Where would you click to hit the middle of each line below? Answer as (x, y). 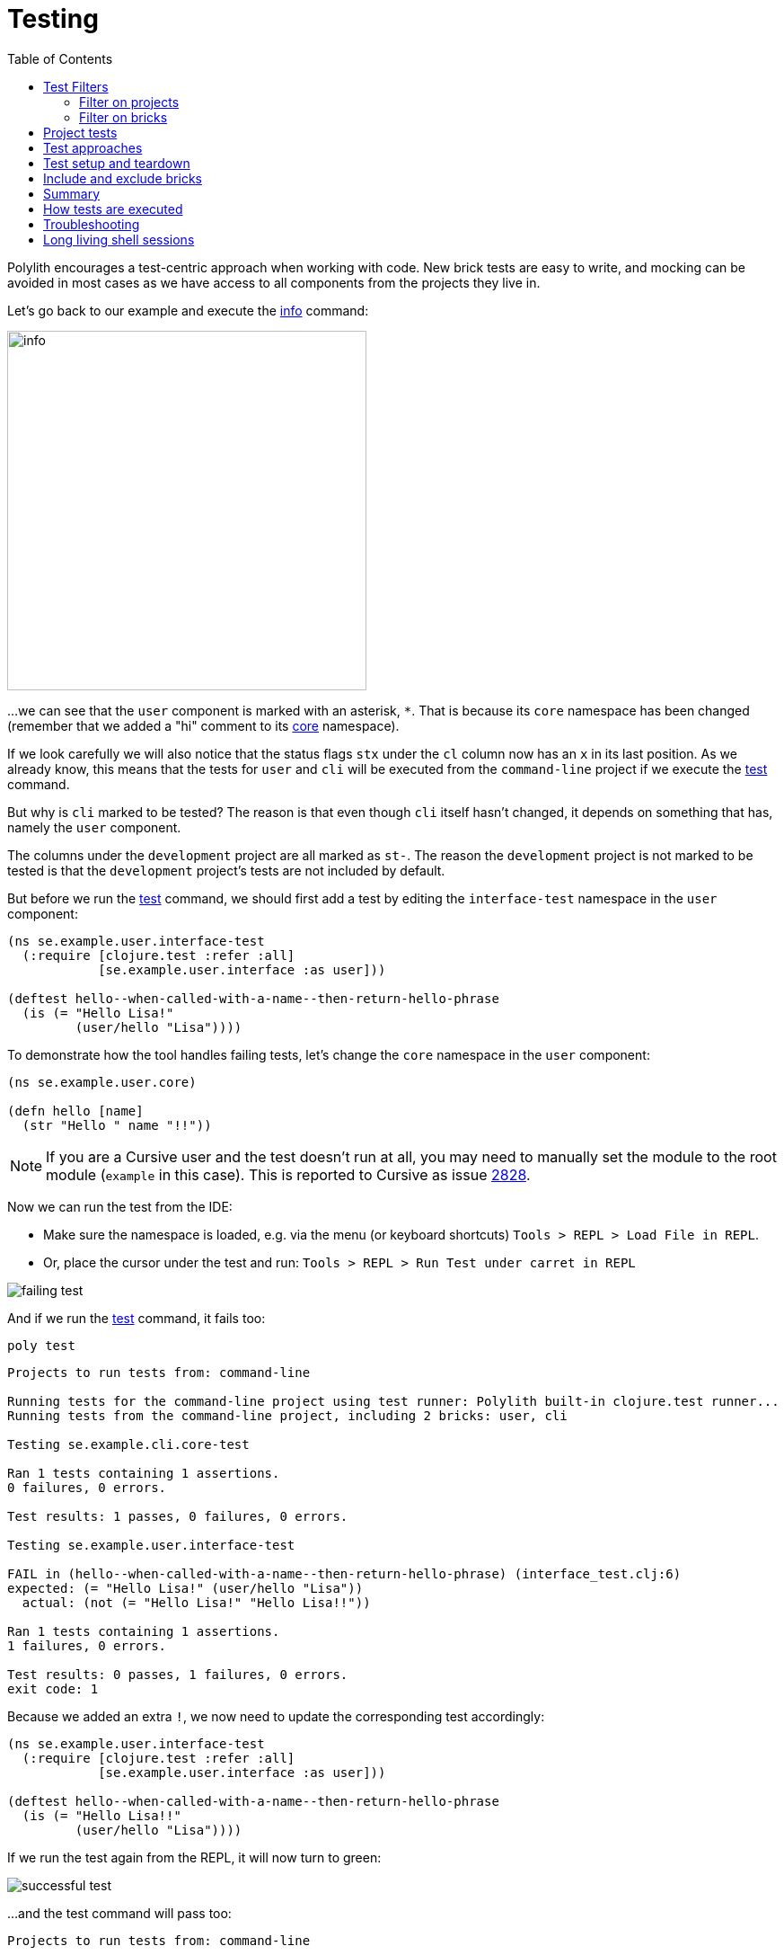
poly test (41, 1345)
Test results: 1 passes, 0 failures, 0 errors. (178, 1516)
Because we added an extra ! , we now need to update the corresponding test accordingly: (276, 1716)
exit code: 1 (53, 1688)
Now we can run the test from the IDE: (120, 1206)
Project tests (80, 132)
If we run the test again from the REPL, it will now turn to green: (194, 1857)
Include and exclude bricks (123, 178)
